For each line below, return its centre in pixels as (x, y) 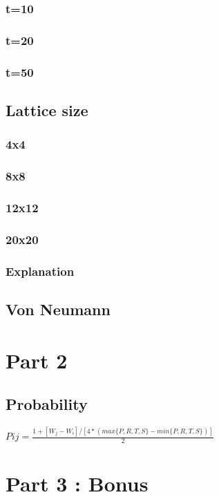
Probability (47, 404)
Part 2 (37, 360)
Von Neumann (58, 309)
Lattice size (47, 110)
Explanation (40, 271)
